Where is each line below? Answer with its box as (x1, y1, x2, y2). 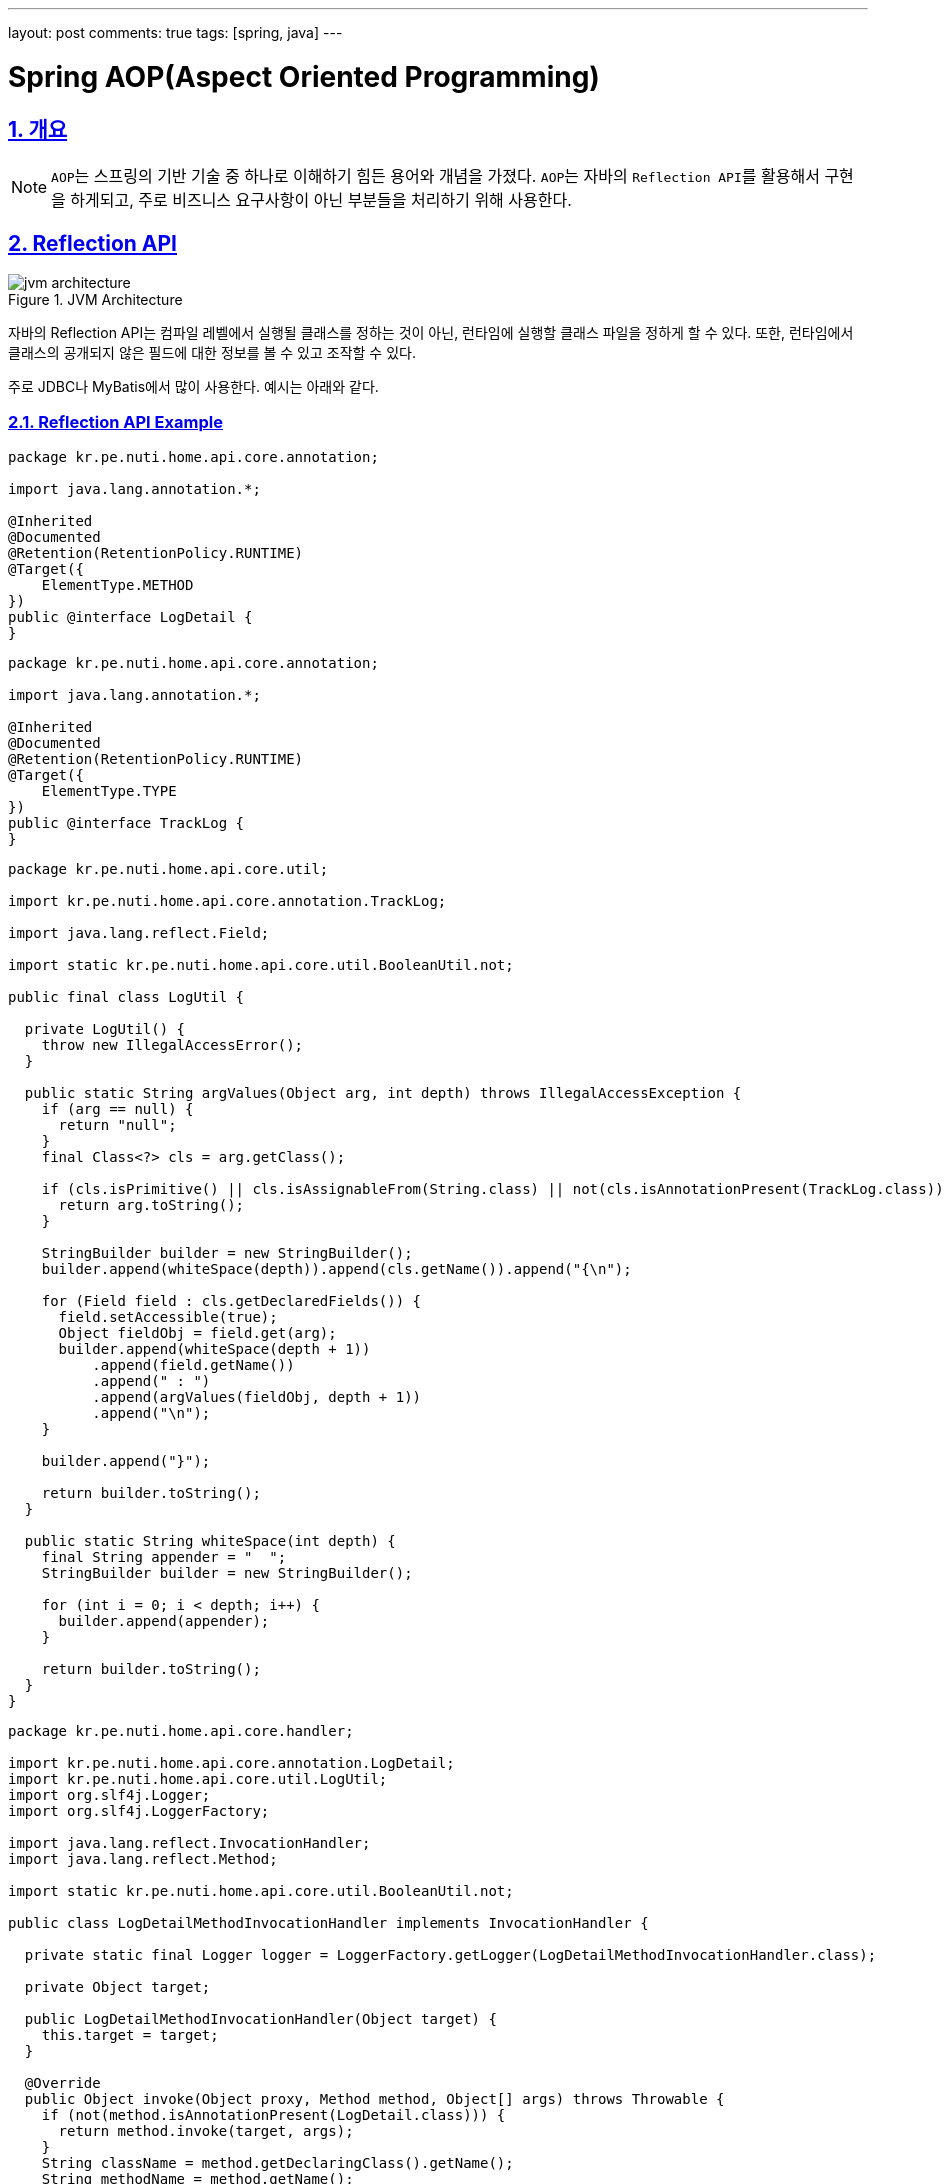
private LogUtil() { (24, 1020, 186, 1037)
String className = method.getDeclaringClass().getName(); (41, 2154, 514, 2171)
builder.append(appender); (58, 1612, 270, 1629)
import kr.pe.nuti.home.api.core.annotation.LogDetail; (8, 1754, 455, 1771)
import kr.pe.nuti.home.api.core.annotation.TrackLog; (8, 892, 447, 909)
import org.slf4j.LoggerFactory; (8, 1802, 270, 1819)
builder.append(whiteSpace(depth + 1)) (58, 1340, 371, 1357)
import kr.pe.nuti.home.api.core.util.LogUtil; (8, 1770, 388, 1787)
